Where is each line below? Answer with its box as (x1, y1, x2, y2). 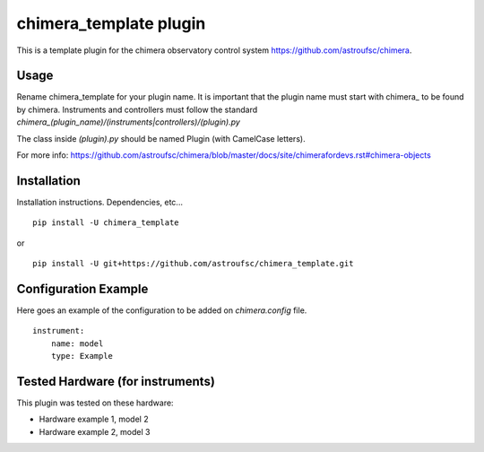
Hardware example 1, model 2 (39, 413, 149, 425)
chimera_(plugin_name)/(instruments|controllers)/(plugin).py (16, 117, 241, 127)
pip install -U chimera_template (32, 218, 179, 228)
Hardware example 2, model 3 (39, 426, 151, 437)
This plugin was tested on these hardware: (16, 397, 174, 408)
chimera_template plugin (16, 13, 206, 33)
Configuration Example (16, 281, 149, 296)
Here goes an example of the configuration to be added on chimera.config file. (16, 305, 307, 316)
